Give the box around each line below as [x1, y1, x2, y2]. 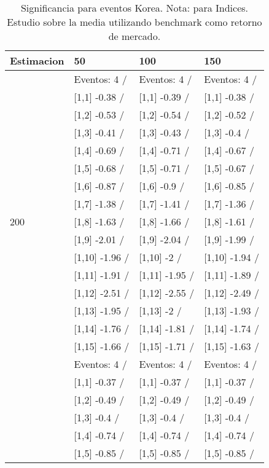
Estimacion [10, 53, 64, 68]
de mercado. [108, 29, 161, 43]
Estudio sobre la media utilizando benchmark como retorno [7, 15, 262, 29]
